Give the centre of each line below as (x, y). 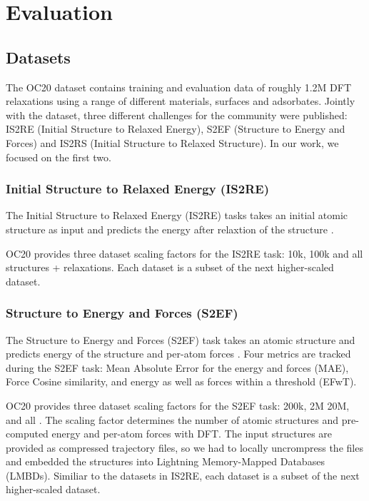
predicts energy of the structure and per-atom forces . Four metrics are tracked (178, 354)
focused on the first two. (59, 157)
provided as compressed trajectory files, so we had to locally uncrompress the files (184, 447)
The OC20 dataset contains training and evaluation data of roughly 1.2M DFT (179, 87)
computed (27, 434)
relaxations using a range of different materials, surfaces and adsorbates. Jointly (181, 101)
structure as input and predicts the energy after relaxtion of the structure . (170, 229)
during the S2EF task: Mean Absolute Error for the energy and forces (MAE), (177, 367)
